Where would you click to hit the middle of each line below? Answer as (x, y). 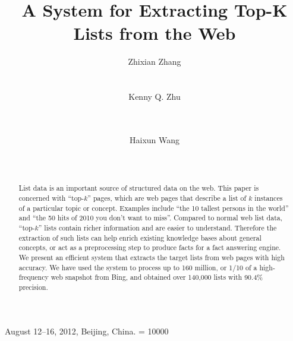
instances (269, 198)
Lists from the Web (155, 33)
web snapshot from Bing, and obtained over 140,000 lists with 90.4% (157, 277)
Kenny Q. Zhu (155, 97)
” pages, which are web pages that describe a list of (167, 198)
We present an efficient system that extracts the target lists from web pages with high (152, 258)
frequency (34, 277)
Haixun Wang (155, 139)
